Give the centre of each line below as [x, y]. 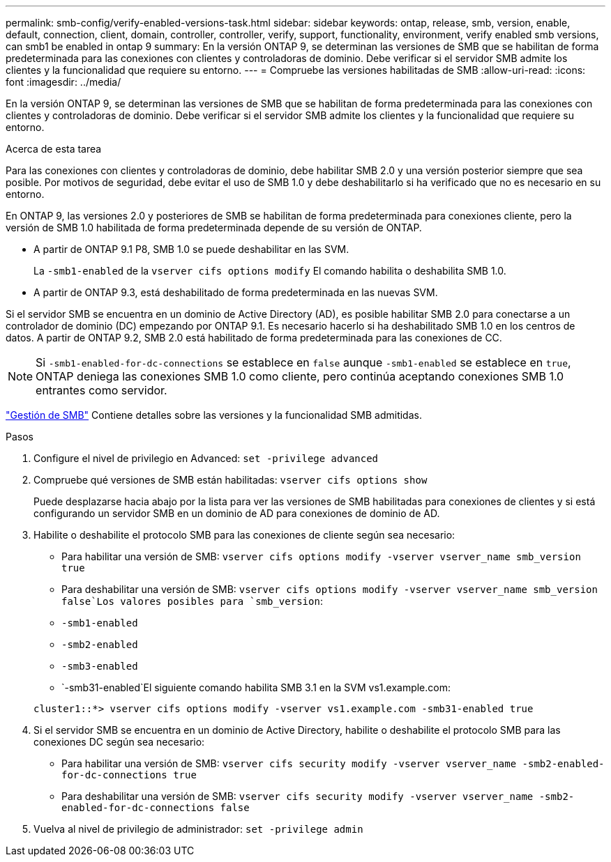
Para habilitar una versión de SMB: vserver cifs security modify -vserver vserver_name [289, 763]
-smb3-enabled [100, 666]
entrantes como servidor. [101, 390]
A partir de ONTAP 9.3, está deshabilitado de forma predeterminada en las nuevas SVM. [236, 292]
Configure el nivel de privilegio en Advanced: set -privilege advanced [206, 458]
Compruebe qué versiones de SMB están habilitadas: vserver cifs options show [231, 480]
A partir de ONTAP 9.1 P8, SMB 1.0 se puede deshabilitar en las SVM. [191, 249]
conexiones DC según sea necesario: [119, 742]
